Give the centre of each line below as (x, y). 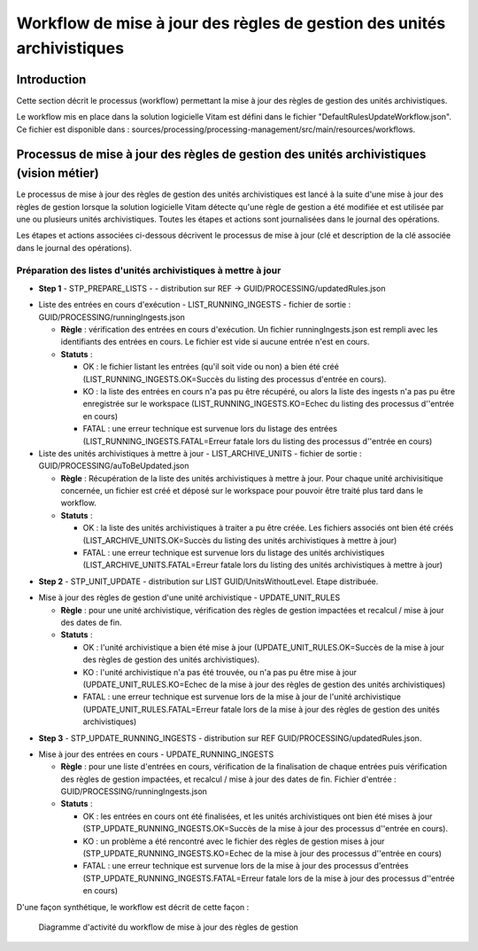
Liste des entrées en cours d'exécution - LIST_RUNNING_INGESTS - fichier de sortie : (195, 305)
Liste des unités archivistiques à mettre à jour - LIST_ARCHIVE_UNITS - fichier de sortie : (200, 453)
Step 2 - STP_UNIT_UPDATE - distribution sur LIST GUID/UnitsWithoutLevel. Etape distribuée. (208, 581)
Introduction (51, 79)
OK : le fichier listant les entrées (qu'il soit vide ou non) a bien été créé (211, 367)
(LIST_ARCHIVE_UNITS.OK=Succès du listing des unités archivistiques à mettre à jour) (240, 540)
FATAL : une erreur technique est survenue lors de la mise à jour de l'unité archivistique (242, 697)
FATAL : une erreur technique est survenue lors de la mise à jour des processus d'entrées (246, 866)
